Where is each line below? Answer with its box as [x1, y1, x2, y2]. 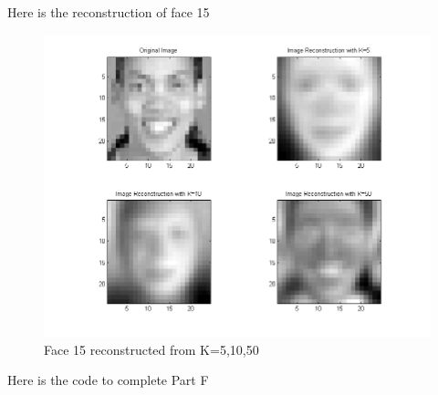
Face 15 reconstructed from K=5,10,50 [44, 339, 259, 359]
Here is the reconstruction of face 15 [7, 3, 210, 21]
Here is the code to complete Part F [7, 370, 209, 390]
